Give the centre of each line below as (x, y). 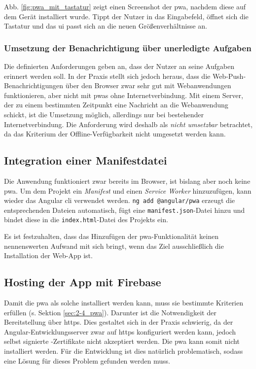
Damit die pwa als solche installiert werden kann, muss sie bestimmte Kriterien (124, 303)
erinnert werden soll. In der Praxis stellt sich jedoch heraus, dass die (107, 76)
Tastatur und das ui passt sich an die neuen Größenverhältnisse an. (106, 26)
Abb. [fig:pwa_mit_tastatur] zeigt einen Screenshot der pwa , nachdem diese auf (125, 6)
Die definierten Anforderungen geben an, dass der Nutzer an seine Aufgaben (119, 66)
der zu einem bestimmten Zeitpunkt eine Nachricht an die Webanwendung (116, 105)
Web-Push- (229, 76)
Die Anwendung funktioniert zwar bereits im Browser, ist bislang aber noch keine (127, 181)
